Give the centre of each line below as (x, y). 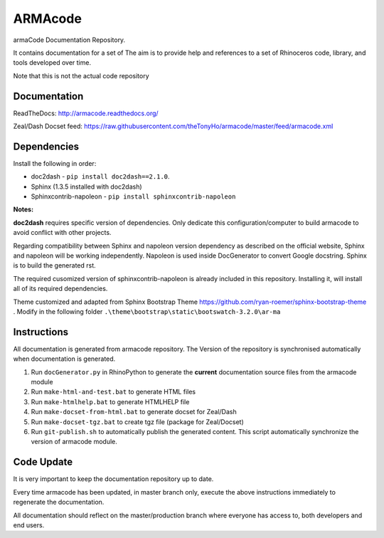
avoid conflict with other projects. (62, 233)
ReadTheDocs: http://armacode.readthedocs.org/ (86, 113)
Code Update (43, 462)
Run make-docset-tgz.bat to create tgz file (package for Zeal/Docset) (138, 422)
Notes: (23, 209)
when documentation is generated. (64, 359)
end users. (29, 525)
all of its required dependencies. (60, 289)
